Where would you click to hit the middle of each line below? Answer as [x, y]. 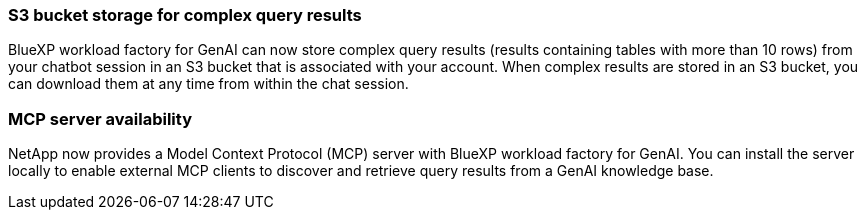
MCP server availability [100, 118]
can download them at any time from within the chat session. [208, 84]
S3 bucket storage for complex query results [185, 15]
